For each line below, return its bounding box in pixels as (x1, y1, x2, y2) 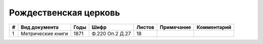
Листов (136, 24, 154, 30)
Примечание (159, 24, 191, 30)
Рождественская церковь (9, 7, 120, 18)
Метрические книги (20, 30, 68, 37)
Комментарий (196, 24, 231, 30)
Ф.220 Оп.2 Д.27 (92, 30, 131, 37)
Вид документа (20, 24, 59, 30)
